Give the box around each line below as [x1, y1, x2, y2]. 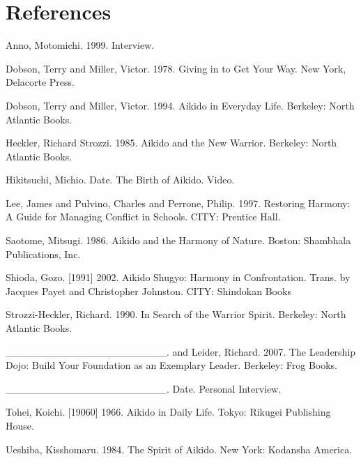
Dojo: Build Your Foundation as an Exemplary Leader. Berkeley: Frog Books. [6, 358, 338, 372]
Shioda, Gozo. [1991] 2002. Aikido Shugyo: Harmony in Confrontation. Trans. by [6, 270, 351, 285]
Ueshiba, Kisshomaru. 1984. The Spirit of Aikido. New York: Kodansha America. [6, 441, 353, 456]
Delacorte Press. [6, 75, 75, 89]
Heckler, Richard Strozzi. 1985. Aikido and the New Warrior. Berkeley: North [6, 135, 337, 150]
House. [6, 418, 34, 432]
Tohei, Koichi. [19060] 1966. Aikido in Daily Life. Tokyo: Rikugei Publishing [6, 405, 331, 419]
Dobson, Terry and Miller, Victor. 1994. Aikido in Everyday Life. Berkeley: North [6, 98, 355, 112]
